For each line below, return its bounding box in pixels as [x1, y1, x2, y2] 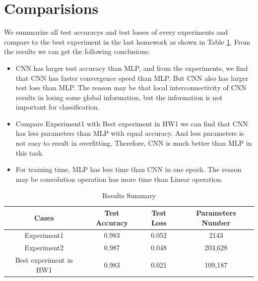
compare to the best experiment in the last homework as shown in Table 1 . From [4, 36, 251, 47]
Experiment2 [24, 242, 64, 253]
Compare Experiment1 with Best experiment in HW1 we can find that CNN [15, 118, 248, 128]
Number [201, 217, 231, 227]
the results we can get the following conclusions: [4, 46, 150, 56]
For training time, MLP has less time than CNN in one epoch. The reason [15, 164, 242, 174]
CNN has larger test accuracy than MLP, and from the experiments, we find [15, 62, 248, 73]
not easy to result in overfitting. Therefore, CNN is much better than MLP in [15, 138, 252, 148]
